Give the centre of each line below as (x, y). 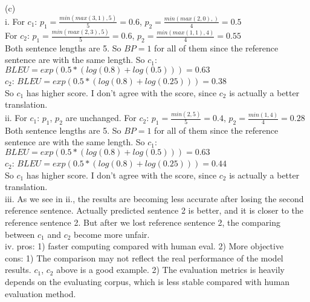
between (20, 234)
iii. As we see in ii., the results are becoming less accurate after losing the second (154, 198)
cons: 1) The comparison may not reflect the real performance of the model (144, 258)
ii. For (16, 118)
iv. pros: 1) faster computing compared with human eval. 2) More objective (144, 246)
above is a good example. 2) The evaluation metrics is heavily (170, 270)
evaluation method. (40, 293)
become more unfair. (112, 234)
